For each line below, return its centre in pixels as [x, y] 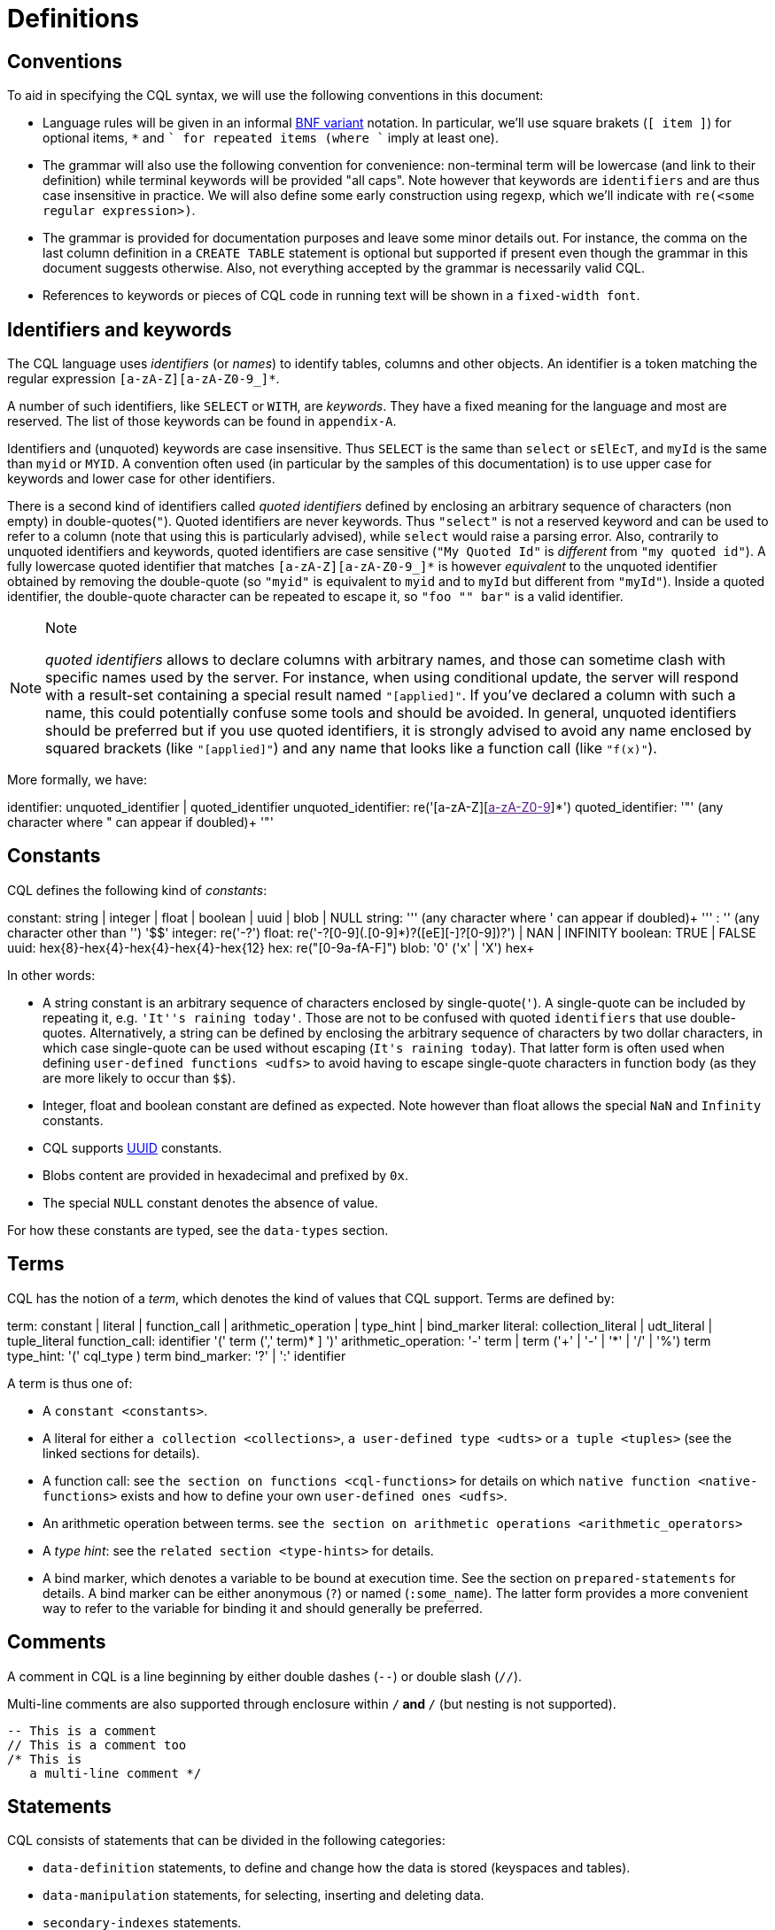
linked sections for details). [121, 1453]
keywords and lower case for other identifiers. [141, 479]
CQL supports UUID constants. [132, 1147]
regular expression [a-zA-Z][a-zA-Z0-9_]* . [143, 379]
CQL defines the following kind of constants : [137, 890]
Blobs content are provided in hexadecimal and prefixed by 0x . [225, 1175]
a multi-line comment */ [116, 1773]
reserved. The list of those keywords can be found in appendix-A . [202, 421]
